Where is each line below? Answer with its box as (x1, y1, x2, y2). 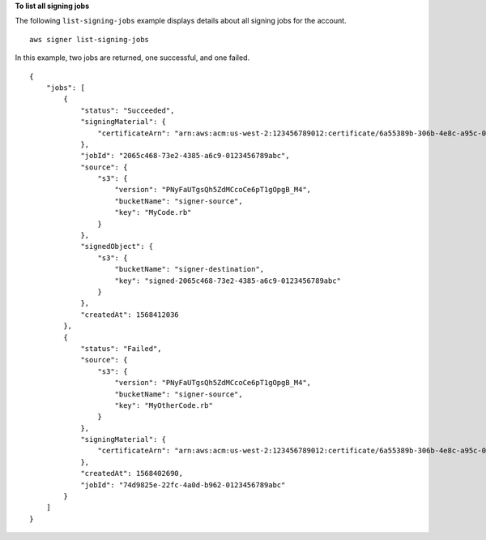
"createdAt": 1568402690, (80, 469, 184, 478)
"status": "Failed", (80, 344, 162, 353)
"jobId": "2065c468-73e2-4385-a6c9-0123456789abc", (80, 151, 291, 161)
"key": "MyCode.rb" (114, 208, 192, 217)
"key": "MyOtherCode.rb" (114, 401, 214, 409)
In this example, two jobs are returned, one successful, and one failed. (15, 53, 250, 62)
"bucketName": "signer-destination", (114, 264, 265, 274)
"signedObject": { (80, 242, 154, 251)
